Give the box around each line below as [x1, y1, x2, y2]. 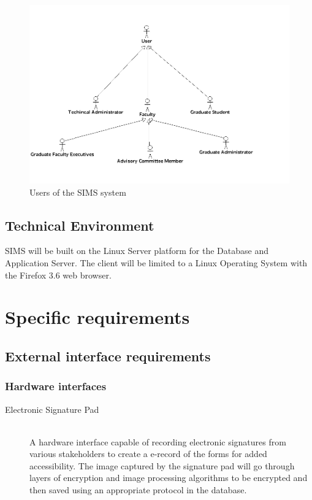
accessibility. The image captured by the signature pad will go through [29, 459, 295, 472]
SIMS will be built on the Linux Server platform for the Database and [5, 244, 269, 257]
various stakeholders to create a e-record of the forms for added [29, 447, 267, 460]
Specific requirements [5, 304, 190, 329]
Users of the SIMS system [29, 185, 126, 198]
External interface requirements [5, 346, 211, 365]
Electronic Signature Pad [5, 402, 99, 415]
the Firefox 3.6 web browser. [5, 268, 112, 281]
